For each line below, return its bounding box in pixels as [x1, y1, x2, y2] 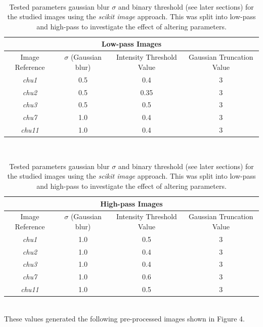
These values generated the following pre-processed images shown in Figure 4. [4, 313, 245, 323]
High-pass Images [100, 198, 163, 209]
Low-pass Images [101, 38, 162, 49]
